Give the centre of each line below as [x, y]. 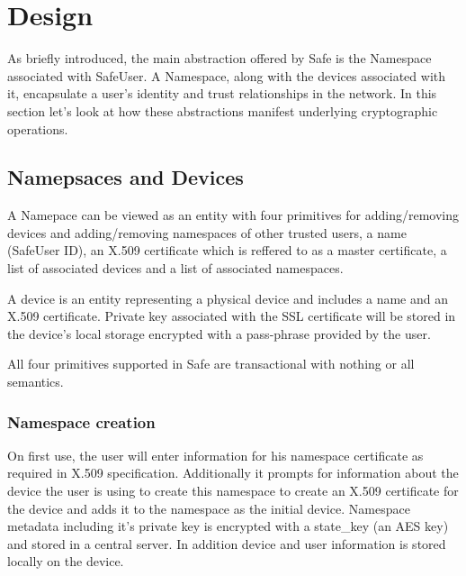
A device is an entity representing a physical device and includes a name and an [228, 298]
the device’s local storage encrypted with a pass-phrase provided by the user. [219, 333]
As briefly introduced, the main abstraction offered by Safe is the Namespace [220, 58]
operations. [38, 128]
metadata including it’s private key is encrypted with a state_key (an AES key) [228, 526]
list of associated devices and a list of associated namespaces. [175, 268]
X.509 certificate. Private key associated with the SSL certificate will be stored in [232, 316]
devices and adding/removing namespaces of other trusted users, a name [207, 232]
